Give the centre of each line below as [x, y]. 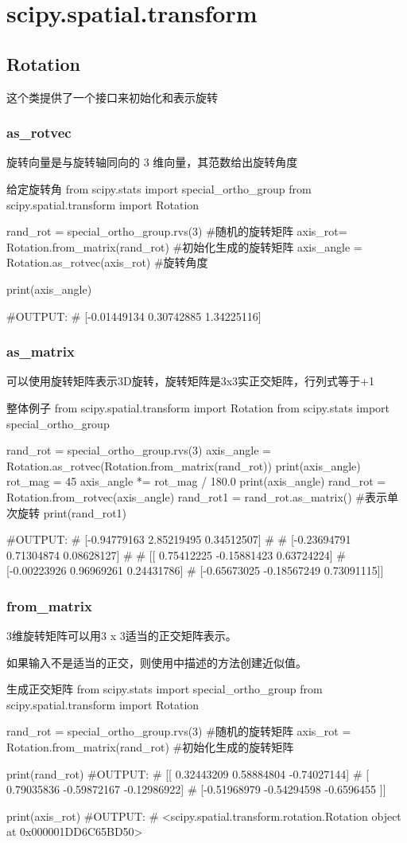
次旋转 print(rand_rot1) [67, 512]
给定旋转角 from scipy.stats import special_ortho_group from [159, 188]
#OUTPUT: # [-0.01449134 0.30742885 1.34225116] [134, 316]
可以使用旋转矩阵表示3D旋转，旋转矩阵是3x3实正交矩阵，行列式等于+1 [190, 381]
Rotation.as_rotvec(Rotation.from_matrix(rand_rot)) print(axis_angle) [184, 465]
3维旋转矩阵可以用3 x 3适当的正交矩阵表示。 [122, 636]
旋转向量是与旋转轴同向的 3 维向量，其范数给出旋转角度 [152, 162]
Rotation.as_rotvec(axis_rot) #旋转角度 [107, 262]
